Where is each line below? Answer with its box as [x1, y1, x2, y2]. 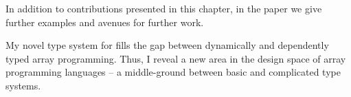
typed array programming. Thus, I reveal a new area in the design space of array [5, 51, 346, 65]
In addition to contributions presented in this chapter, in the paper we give [5, 1, 322, 15]
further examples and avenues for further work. [5, 14, 204, 29]
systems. [5, 78, 41, 92]
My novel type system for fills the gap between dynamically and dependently [5, 38, 329, 52]
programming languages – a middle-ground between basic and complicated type [5, 65, 341, 79]
